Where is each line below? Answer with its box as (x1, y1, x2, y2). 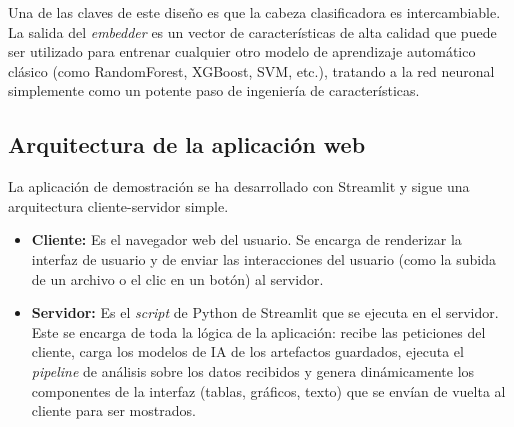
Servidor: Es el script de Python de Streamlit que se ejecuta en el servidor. (31, 302, 499, 323)
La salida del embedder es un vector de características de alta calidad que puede (8, 21, 497, 42)
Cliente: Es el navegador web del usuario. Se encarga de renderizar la (31, 229, 462, 250)
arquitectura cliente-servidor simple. (8, 195, 229, 216)
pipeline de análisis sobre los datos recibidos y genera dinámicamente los (31, 360, 475, 381)
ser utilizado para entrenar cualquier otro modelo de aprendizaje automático (8, 41, 476, 62)
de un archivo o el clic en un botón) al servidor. (31, 268, 324, 289)
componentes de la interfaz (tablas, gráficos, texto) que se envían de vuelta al (31, 380, 506, 401)
